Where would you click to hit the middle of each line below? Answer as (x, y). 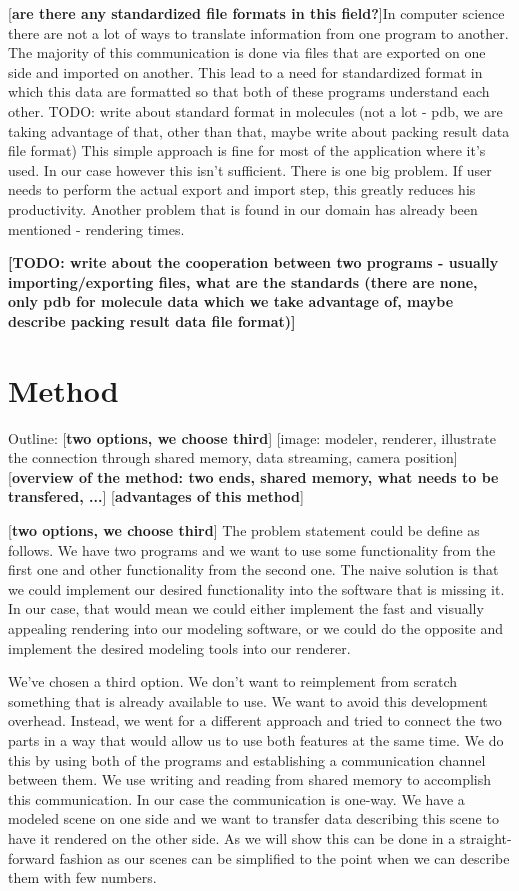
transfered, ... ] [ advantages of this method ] (156, 496)
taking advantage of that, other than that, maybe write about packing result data (259, 130)
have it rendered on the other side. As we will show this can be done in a (232, 837)
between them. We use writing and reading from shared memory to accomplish (250, 779)
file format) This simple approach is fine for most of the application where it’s (247, 150)
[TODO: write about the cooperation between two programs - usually (253, 262)
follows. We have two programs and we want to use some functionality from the (252, 549)
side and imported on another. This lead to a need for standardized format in (245, 71)
